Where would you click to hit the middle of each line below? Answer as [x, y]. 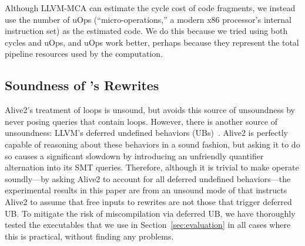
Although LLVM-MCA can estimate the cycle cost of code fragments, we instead [150, 8]
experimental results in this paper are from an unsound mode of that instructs [146, 190]
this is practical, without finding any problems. [89, 236]
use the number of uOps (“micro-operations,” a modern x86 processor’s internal [148, 19]
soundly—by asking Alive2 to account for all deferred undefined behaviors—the [148, 178]
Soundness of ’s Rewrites [82, 85]
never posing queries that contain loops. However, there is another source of [141, 121]
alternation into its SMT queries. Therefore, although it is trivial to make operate [152, 167]
